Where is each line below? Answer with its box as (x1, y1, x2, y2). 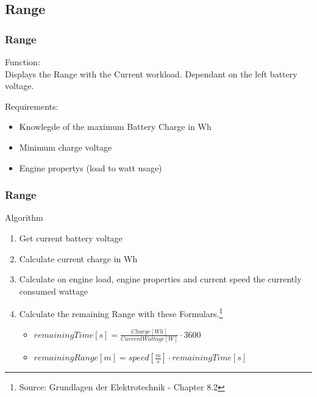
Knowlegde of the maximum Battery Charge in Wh (19, 120, 212, 133)
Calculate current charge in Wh (19, 252, 138, 265)
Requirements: (5, 99, 59, 112)
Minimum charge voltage (19, 140, 112, 153)
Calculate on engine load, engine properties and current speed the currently (19, 273, 302, 285)
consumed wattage (19, 284, 88, 297)
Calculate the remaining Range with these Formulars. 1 (19, 306, 223, 320)
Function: (5, 55, 40, 68)
